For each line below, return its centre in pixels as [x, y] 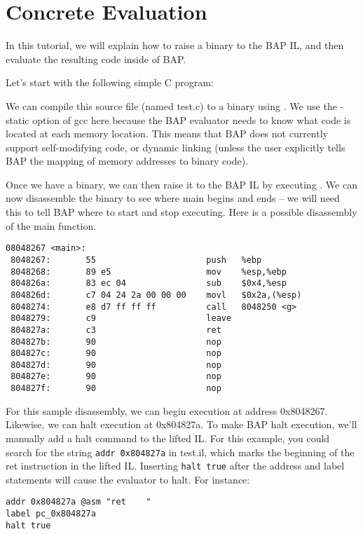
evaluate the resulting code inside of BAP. [96, 59]
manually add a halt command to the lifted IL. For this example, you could [168, 438]
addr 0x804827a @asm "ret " [78, 502]
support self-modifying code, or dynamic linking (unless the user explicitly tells [176, 147]
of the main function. [51, 225]
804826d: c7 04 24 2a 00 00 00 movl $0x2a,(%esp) [156, 295]
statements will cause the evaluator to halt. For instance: [128, 479]
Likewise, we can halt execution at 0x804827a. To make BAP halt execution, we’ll [181, 424]
